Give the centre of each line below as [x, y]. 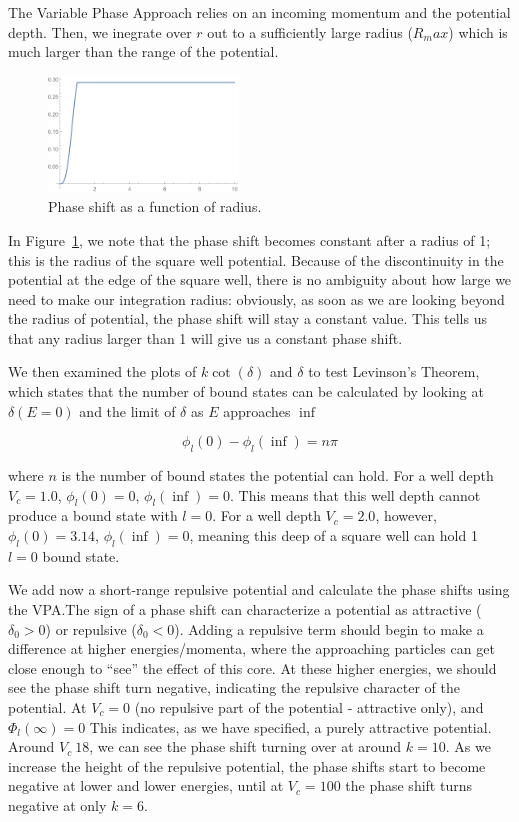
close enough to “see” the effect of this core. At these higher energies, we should [252, 667]
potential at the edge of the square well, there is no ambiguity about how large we [260, 279]
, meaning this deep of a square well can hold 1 [333, 535]
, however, [406, 515]
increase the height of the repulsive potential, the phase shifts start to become [247, 765]
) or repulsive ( [91, 628]
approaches [257, 410]
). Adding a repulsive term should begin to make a [329, 628]
